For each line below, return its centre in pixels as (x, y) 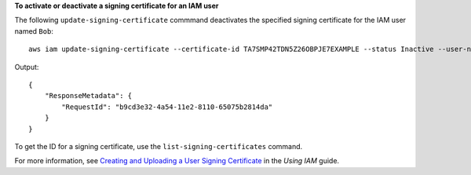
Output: (27, 67)
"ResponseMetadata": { (88, 96)
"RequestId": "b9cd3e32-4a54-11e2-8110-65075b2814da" (167, 107)
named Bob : (34, 31)
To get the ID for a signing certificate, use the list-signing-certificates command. (159, 146)
